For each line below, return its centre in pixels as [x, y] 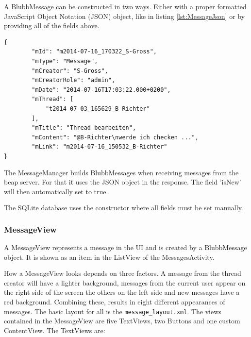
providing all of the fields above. [52, 25]
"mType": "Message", [65, 61]
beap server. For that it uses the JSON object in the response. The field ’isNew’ [123, 182]
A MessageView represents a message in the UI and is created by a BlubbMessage [125, 247]
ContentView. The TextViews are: [55, 330]
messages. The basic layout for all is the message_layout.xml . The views [113, 311]
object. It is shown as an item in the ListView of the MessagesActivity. [109, 257]
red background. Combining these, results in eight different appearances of [115, 302]
